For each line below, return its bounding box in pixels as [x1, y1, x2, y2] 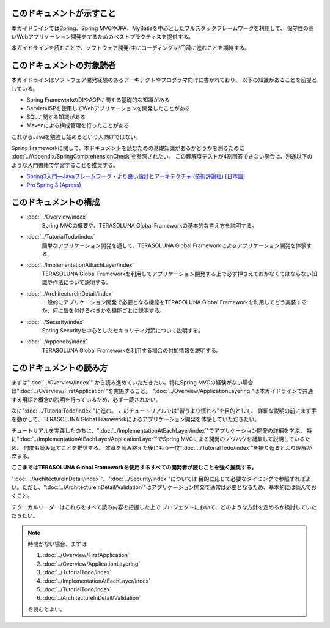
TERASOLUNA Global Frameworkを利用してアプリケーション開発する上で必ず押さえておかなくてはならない [42, 270, 312, 277]
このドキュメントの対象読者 [11, 60, 116, 70]
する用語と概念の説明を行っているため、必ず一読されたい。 [11, 395, 161, 403]
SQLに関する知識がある [26, 113, 86, 121]
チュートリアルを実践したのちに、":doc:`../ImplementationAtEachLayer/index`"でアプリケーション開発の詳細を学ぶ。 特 [11, 427, 312, 434]
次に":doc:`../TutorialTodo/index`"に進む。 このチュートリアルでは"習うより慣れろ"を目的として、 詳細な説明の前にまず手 [11, 407, 317, 414]
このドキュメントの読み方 [11, 362, 108, 373]
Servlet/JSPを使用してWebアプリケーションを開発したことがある [26, 105, 191, 112]
